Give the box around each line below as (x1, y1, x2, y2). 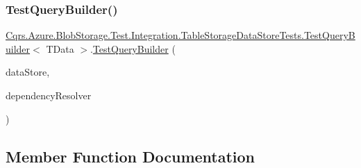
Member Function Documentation (6, 145, 255, 167)
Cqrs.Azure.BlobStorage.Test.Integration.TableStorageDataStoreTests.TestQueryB (6, 28, 355, 42)
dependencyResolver (6, 88, 92, 102)
